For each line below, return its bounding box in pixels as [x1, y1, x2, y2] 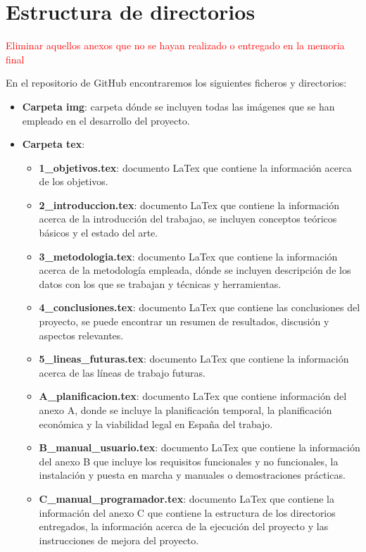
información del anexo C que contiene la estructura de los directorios [39, 505, 336, 520]
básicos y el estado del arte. [39, 225, 158, 240]
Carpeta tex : [22, 137, 85, 151]
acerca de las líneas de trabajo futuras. [39, 365, 206, 379]
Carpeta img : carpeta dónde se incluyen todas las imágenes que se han [22, 99, 335, 113]
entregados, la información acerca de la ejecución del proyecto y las [39, 519, 329, 534]
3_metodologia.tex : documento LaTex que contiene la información [39, 249, 338, 263]
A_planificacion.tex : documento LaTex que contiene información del [39, 389, 347, 403]
